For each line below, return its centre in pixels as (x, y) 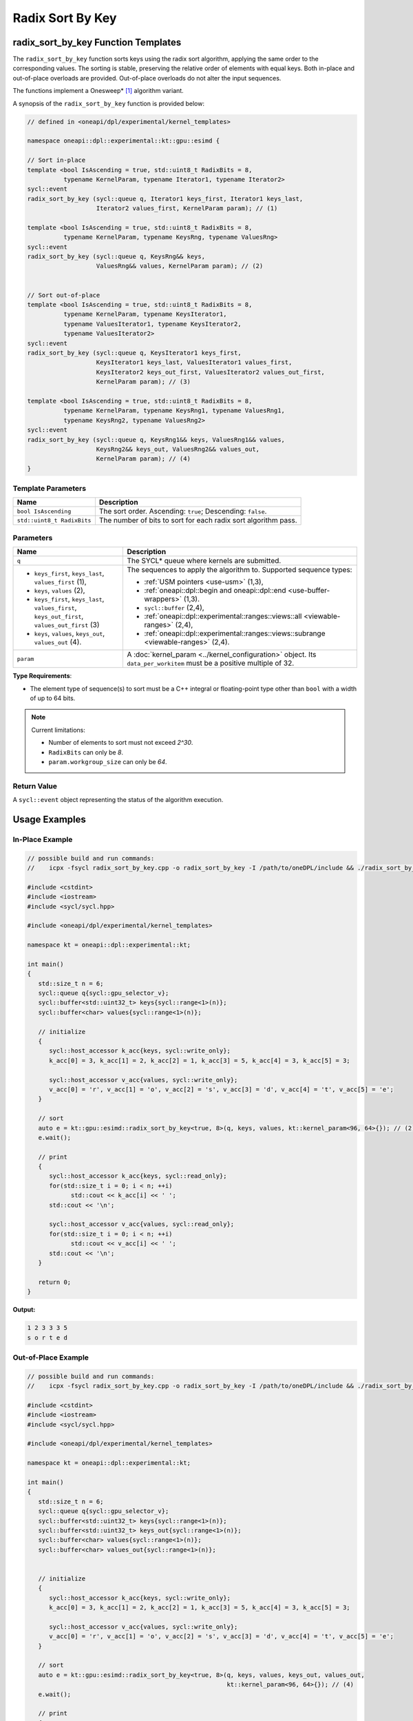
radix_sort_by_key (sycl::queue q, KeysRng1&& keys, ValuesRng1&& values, (156, 440)
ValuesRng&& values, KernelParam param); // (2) (180, 266)
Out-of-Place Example (51, 1358)
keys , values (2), (60, 591)
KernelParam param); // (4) (143, 459)
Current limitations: (58, 730)
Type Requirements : (42, 676)
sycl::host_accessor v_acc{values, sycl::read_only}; (142, 1224)
